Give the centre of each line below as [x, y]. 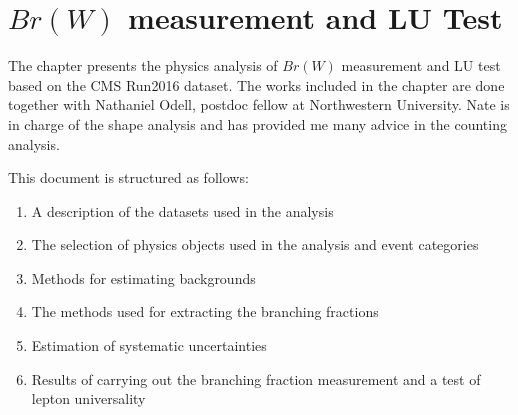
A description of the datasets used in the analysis [182, 210]
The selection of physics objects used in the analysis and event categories [255, 244]
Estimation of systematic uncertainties [149, 345]
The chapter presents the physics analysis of [143, 65]
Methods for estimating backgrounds [143, 277]
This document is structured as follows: [128, 177]
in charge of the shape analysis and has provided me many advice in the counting [257, 123]
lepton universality [88, 398]
